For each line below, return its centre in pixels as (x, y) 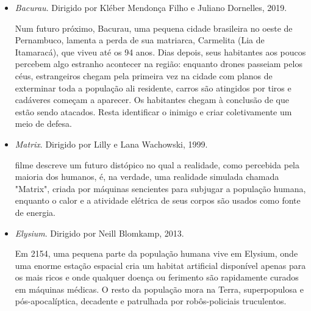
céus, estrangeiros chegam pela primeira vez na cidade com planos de (144, 75)
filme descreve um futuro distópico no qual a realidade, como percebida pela (157, 164)
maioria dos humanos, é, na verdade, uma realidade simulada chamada (147, 177)
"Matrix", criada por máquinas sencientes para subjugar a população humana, (160, 188)
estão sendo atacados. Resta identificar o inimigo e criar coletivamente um (153, 111)
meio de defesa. (43, 123)
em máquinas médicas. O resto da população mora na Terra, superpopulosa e (159, 289)
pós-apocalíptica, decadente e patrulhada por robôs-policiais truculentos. (151, 301)
